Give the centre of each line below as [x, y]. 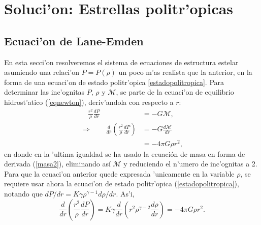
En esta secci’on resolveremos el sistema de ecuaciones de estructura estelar [121, 62]
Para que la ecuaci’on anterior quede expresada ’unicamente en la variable [119, 173]
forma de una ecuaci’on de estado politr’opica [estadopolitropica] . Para [114, 82]
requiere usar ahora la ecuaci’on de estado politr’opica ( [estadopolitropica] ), [122, 184]
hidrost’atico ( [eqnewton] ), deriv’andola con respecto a [89, 102]
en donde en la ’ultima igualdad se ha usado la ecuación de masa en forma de [125, 153]
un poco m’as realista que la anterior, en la [185, 72]
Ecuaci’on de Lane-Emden [74, 40]
